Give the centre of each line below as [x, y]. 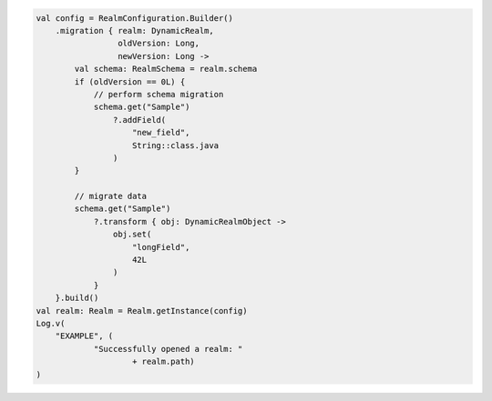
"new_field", [161, 133]
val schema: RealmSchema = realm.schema [166, 69]
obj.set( [132, 235]
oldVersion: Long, [159, 44]
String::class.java [175, 145]
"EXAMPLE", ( [84, 336]
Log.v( [51, 323]
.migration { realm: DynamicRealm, [134, 30]
